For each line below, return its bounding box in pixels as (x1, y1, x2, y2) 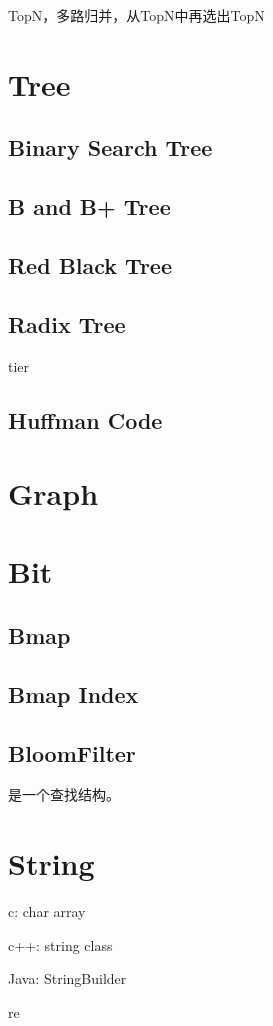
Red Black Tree (8, 249, 172, 280)
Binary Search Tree (8, 132, 213, 163)
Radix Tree (8, 308, 126, 339)
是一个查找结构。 (8, 784, 120, 805)
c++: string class (8, 934, 113, 955)
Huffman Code (8, 404, 163, 435)
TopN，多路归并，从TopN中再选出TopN (8, 5, 265, 25)
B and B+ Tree (8, 191, 171, 222)
